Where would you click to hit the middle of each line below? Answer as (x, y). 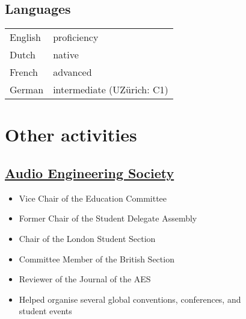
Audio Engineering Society (90, 172)
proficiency (76, 37)
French (24, 72)
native (66, 55)
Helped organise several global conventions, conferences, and (130, 299)
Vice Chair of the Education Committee (93, 198)
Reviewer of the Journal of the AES (85, 279)
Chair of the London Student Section (87, 238)
